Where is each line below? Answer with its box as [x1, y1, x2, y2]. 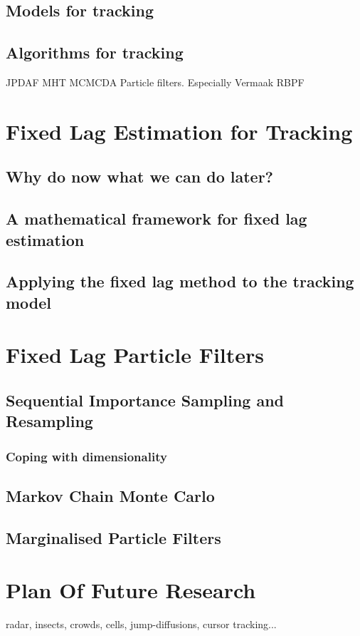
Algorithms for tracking [6, 41, 184, 63]
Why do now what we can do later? [6, 165, 274, 188]
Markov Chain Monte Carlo [6, 484, 215, 506]
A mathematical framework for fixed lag [6, 207, 307, 230]
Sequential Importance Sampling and [6, 389, 285, 411]
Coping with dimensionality [6, 447, 167, 465]
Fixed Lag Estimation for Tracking [6, 116, 353, 145]
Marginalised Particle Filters [6, 526, 221, 548]
